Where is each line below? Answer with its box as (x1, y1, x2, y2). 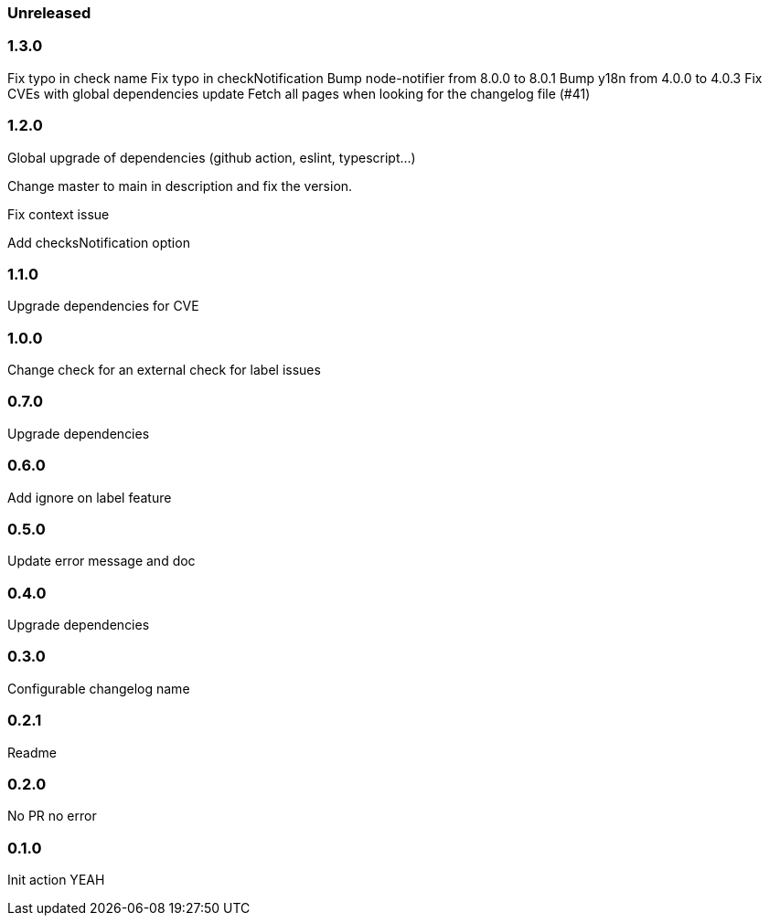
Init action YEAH (7, 872, 105, 887)
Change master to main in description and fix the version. (7, 177, 353, 194)
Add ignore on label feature (7, 489, 172, 505)
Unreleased (7, 4, 91, 22)
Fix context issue (7, 206, 110, 222)
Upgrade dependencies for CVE (7, 298, 199, 314)
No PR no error (7, 808, 97, 824)
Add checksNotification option (7, 234, 190, 250)
